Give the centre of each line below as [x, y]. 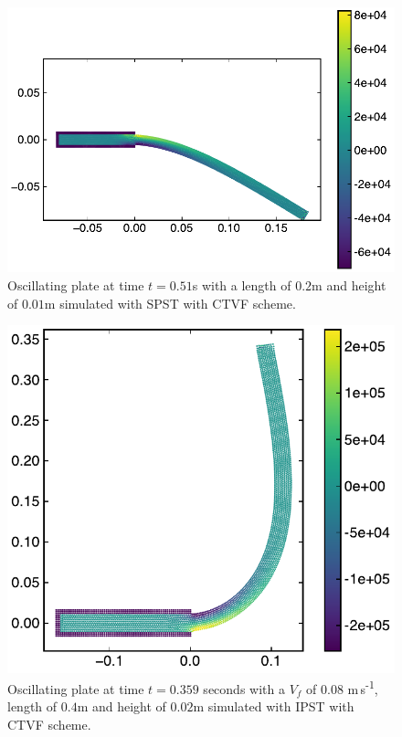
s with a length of [242, 285]
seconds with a [244, 688]
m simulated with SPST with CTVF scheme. [170, 303]
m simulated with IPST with [274, 706]
